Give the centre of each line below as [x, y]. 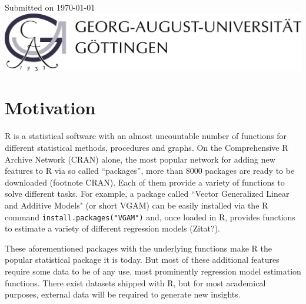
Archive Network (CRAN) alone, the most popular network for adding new [140, 159]
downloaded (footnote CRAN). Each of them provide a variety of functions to [145, 182]
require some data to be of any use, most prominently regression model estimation [153, 271]
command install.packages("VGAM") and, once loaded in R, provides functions [150, 217]
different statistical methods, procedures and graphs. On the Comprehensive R [147, 147]
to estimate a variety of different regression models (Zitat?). [112, 228]
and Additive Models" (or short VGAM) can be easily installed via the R [137, 205]
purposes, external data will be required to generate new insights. [123, 294]
